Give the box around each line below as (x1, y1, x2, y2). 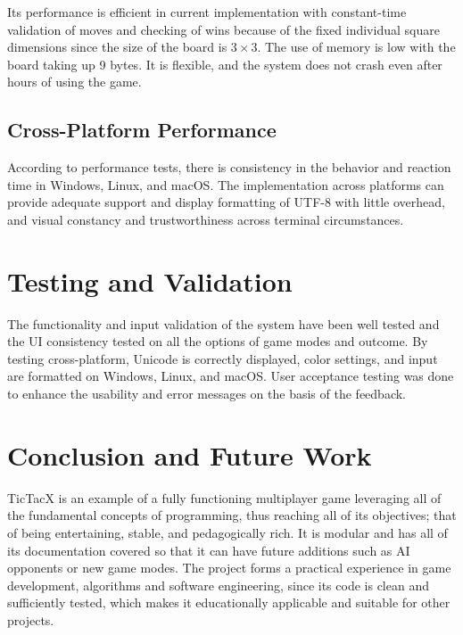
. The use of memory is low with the (257, 37, 456, 56)
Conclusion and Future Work (7, 436, 372, 473)
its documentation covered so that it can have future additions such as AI (7, 540, 410, 559)
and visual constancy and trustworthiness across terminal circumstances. (7, 210, 404, 228)
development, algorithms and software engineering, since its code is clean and (7, 575, 429, 594)
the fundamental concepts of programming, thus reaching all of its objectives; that (7, 506, 457, 524)
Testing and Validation (7, 262, 293, 299)
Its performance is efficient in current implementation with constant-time (7, 3, 407, 21)
